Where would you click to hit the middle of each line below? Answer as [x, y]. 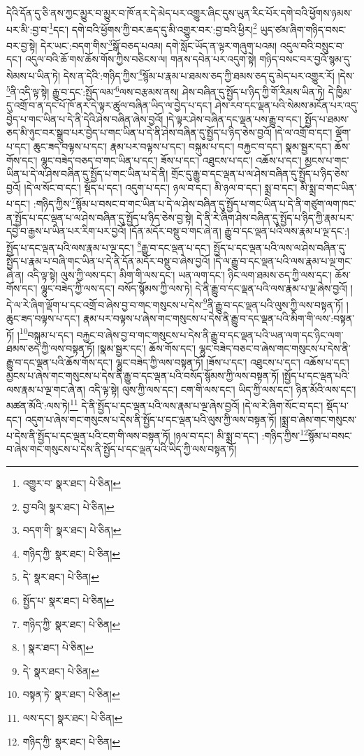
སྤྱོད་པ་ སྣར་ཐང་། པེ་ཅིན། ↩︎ [68, 600]
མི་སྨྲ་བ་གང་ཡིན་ [329, 187]
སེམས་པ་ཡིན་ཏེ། [34, 75]
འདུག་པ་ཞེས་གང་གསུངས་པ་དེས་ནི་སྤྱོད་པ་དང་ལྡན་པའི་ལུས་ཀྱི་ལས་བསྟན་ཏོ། [151, 419]
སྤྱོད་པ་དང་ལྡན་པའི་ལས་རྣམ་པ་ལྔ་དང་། [70, 247]
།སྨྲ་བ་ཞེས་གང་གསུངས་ [318, 419]
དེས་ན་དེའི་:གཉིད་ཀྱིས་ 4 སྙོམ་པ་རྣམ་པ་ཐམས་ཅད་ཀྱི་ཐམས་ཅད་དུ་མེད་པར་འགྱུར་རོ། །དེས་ [209, 74]
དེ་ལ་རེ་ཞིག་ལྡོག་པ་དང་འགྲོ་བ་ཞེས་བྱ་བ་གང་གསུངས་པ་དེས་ [105, 304]
